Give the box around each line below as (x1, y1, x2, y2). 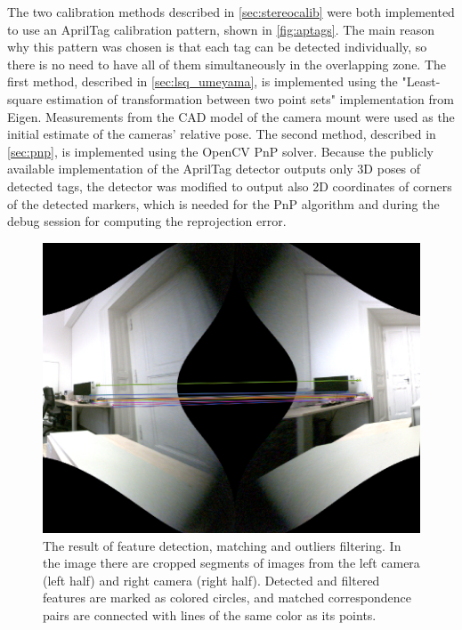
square (7, 89, 43, 108)
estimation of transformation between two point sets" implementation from (46, 89, 454, 108)
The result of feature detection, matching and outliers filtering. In (43, 536, 401, 554)
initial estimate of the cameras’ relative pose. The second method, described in (7, 125, 436, 143)
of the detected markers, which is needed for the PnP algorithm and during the (7, 194, 440, 213)
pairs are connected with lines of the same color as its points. (43, 605, 377, 624)
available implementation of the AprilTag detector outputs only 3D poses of (7, 159, 421, 178)
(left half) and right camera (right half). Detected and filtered (43, 570, 380, 589)
